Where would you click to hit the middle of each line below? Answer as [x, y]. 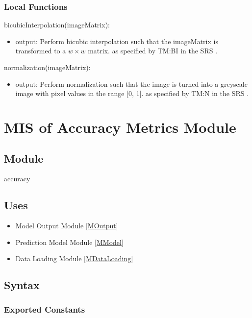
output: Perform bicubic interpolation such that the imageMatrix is [117, 41]
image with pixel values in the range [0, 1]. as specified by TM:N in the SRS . [132, 93]
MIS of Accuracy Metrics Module [120, 127]
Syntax [22, 285]
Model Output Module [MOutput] [67, 226]
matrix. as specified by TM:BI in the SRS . [153, 51]
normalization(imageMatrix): [47, 67]
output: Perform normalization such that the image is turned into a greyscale [131, 84]
